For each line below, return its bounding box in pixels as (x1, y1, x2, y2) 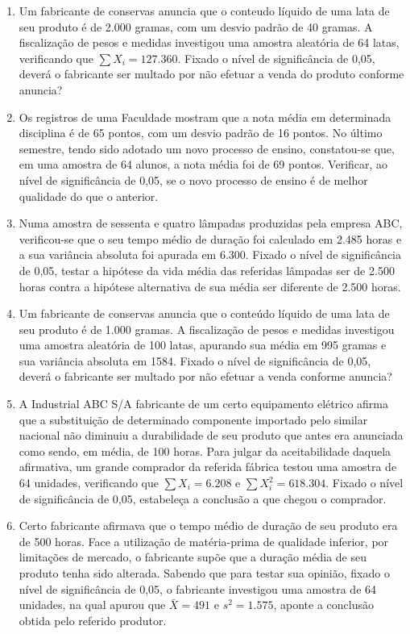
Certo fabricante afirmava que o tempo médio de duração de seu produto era (19, 517, 398, 534)
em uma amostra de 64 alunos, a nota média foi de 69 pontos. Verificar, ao (19, 156, 388, 173)
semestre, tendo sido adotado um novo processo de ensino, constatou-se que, (19, 140, 395, 156)
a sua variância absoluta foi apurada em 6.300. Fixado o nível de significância (19, 246, 401, 263)
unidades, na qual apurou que (19, 596, 166, 613)
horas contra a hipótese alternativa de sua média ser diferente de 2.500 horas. (19, 277, 401, 294)
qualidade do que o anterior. (19, 187, 159, 204)
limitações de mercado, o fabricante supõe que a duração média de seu (19, 548, 367, 565)
